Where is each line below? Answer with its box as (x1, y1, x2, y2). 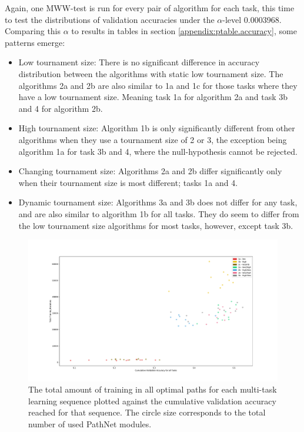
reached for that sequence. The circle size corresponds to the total (28, 406, 266, 418)
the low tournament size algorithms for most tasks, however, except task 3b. (18, 219, 293, 231)
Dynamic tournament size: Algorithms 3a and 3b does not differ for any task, (18, 196, 298, 208)
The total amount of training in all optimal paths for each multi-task (28, 383, 277, 396)
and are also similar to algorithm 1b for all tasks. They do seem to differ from (18, 207, 299, 220)
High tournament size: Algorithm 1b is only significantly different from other (18, 122, 295, 134)
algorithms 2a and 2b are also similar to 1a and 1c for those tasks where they (18, 79, 298, 91)
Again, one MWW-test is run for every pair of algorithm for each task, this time (5, 2, 295, 14)
